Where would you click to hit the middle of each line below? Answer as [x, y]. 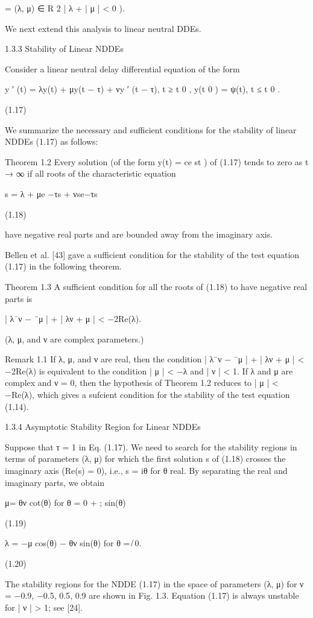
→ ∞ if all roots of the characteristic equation [90, 173]
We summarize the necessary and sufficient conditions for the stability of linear [151, 129]
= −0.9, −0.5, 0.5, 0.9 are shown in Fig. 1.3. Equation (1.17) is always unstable [152, 595]
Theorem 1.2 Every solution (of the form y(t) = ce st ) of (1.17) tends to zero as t [157, 161]
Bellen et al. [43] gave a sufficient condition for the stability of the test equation [152, 254]
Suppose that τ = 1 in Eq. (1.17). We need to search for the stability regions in [151, 446]
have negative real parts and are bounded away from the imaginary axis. [139, 234]
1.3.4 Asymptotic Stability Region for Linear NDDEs [103, 427]
